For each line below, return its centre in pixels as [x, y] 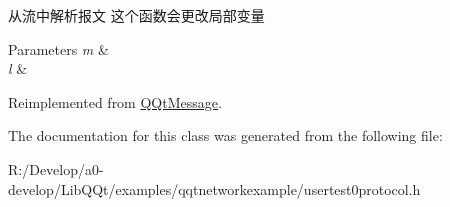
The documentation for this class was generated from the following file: [225, 135]
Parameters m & [58, 48]
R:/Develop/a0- [56, 168]
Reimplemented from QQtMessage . [115, 101]
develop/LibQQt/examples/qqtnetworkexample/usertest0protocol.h [214, 188]
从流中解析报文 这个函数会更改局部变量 [136, 15]
